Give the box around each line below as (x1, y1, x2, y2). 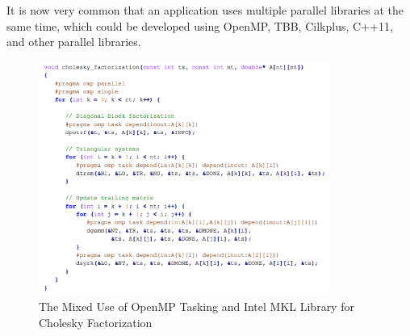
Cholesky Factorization (39, 313, 153, 330)
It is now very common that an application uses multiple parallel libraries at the (6, 2, 404, 18)
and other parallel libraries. (6, 33, 141, 50)
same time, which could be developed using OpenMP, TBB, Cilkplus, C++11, (6, 17, 393, 34)
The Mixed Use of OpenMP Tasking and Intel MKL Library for (39, 298, 354, 315)
